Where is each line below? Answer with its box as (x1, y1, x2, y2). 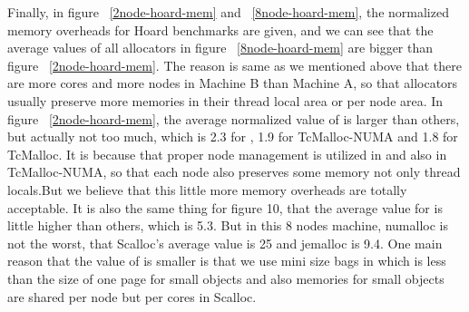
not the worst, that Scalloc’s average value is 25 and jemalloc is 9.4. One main (7, 233, 443, 252)
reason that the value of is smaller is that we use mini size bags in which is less (7, 251, 446, 270)
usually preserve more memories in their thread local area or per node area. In (7, 91, 444, 110)
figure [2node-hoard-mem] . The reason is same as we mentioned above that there (7, 55, 462, 74)
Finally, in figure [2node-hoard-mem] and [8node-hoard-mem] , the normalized (7, 3, 449, 21)
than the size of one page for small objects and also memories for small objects (7, 268, 445, 288)
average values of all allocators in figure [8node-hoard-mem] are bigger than (7, 38, 434, 57)
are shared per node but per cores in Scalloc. (7, 287, 257, 306)
